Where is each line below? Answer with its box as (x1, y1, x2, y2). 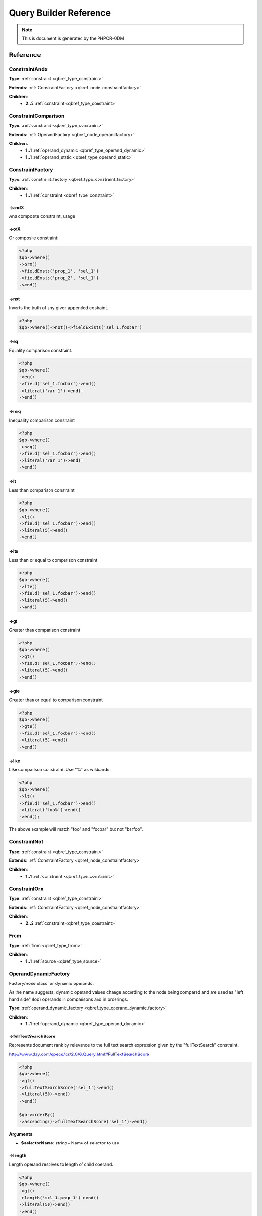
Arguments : (9, 1131, 34, 1137)
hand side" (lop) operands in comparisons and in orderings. (9, 996, 128, 1002)
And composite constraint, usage (9, 214, 75, 219)
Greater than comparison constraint (9, 627, 81, 633)
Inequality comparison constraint (9, 417, 75, 423)
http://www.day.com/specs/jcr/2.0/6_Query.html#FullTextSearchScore (9, 1051, 149, 1057)
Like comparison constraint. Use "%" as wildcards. (9, 767, 111, 773)
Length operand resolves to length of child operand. (9, 1162, 114, 1167)
